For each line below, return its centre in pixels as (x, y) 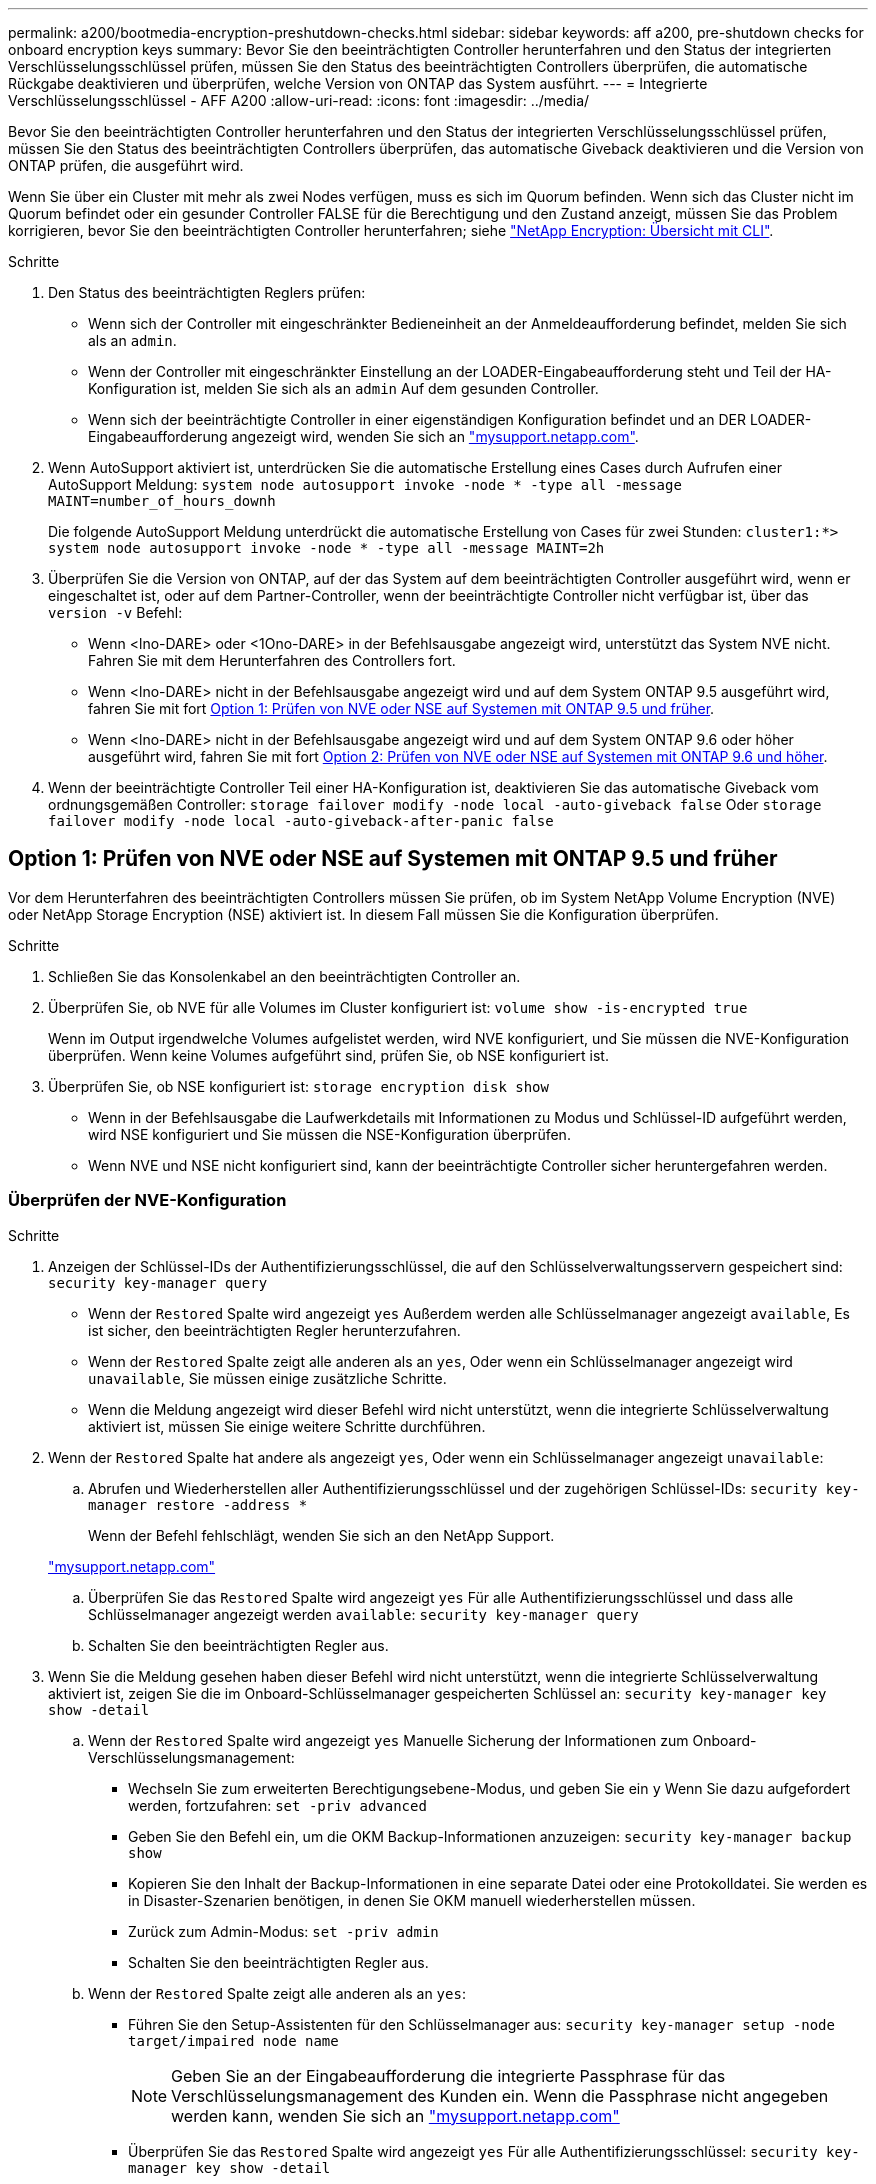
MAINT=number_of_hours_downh (162, 501)
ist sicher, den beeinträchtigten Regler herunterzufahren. (274, 1330)
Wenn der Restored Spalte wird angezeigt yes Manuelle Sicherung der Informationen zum (388, 1740)
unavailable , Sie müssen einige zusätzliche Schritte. (267, 1378)
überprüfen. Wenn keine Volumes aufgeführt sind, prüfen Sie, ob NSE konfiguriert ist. (328, 1055)
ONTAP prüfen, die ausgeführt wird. (126, 165)
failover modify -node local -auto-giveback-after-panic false (301, 821)
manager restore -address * (198, 1504)
